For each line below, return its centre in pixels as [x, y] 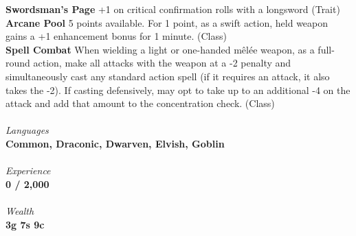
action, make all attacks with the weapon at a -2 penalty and [162, 63]
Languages [27, 130]
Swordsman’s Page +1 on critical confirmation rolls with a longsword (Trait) [173, 9]
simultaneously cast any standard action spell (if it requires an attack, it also [168, 76]
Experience [28, 170]
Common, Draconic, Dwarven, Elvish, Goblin [115, 143]
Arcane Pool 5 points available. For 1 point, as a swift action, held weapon [167, 22]
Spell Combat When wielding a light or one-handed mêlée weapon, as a [160, 49]
